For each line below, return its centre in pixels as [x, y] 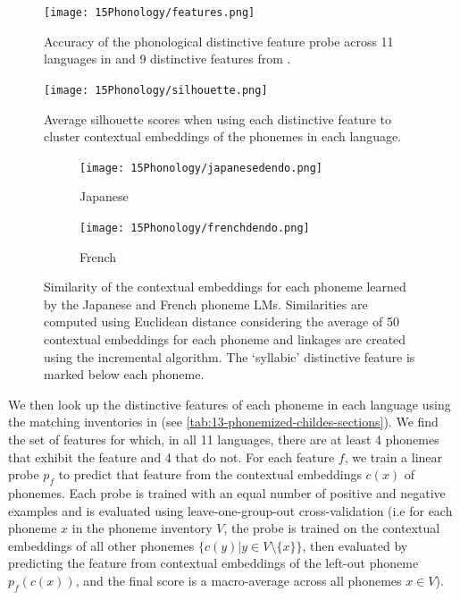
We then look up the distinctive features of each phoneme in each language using [230, 404]
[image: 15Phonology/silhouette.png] [156, 90]
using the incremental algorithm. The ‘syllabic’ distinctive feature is [230, 356]
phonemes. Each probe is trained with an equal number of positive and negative [227, 492]
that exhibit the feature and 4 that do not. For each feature [171, 456]
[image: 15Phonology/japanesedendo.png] [201, 168]
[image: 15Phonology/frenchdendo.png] [195, 228]
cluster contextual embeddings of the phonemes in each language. [223, 136]
